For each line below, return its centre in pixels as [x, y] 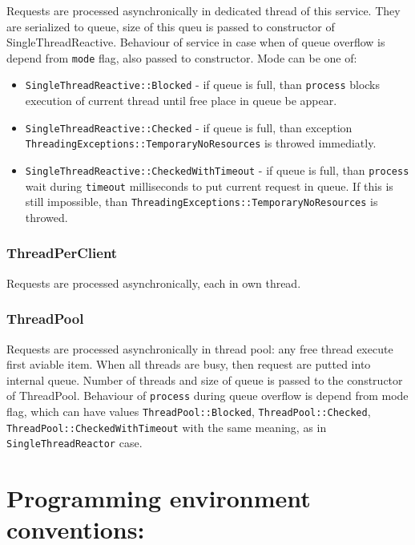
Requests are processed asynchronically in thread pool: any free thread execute [200, 348]
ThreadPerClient [62, 253]
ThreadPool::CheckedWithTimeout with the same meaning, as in [167, 427]
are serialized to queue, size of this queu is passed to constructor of [171, 26]
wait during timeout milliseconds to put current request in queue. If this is [209, 186]
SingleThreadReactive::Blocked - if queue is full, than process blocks [203, 85]
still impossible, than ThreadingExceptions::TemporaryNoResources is [201, 202]
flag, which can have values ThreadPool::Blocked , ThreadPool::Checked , [189, 412]
